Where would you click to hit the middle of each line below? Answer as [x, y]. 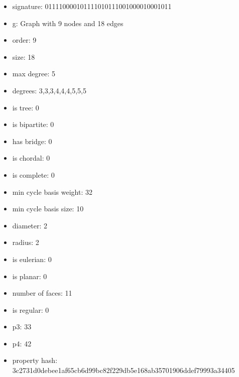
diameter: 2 [30, 225]
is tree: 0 [26, 107]
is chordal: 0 [31, 158]
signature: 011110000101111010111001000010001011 [92, 6]
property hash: [35, 360]
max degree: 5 [34, 74]
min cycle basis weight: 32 [52, 192]
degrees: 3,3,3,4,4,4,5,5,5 [49, 90]
